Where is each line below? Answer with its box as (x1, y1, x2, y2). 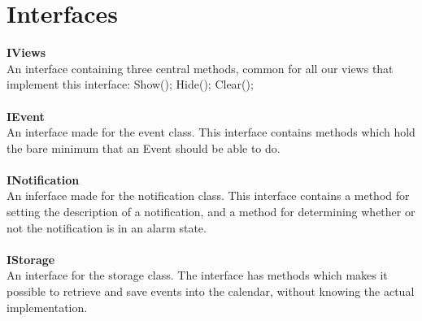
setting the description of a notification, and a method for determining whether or (7, 203, 415, 220)
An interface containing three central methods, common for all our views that (7, 59, 394, 76)
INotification (7, 171, 80, 188)
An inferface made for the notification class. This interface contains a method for (7, 187, 410, 204)
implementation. (7, 298, 88, 315)
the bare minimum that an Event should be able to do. (7, 139, 281, 156)
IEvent (7, 107, 45, 124)
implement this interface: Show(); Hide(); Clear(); (7, 76, 254, 93)
